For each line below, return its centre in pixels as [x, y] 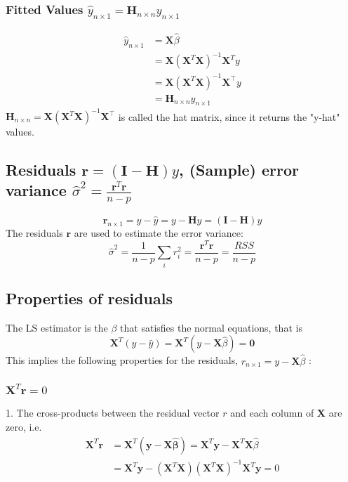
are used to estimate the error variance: [159, 233]
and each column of [272, 413]
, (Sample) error [239, 169]
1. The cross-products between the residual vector [113, 413]
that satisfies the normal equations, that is [211, 327]
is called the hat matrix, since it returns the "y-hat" [229, 116]
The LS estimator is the [57, 327]
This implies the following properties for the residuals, [122, 360]
